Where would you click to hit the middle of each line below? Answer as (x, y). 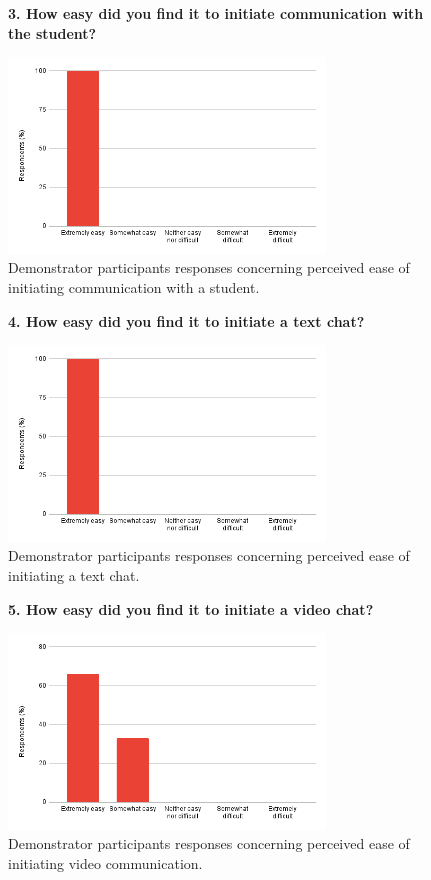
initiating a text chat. (74, 575)
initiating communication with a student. (134, 287)
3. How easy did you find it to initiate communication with (216, 13)
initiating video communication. (105, 863)
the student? (52, 32)
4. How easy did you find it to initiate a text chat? (186, 320)
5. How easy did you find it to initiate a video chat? (191, 608)
